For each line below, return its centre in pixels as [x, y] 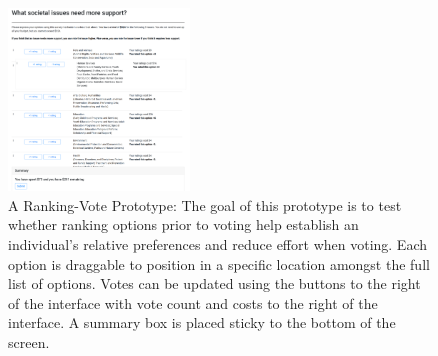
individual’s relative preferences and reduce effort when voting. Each [218, 243]
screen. [29, 341]
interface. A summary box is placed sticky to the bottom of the [202, 322]
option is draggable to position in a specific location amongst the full [219, 263]
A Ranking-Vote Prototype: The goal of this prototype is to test [205, 204]
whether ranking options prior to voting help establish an [183, 224]
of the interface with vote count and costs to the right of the [193, 302]
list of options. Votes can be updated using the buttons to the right [214, 283]
